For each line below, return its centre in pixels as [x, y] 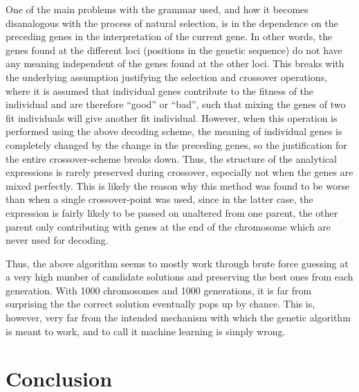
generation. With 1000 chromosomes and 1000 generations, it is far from [159, 290]
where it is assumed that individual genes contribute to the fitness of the [160, 90]
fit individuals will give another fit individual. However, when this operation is [172, 117]
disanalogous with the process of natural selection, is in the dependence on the [172, 23]
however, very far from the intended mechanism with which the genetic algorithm [178, 318]
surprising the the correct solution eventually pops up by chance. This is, [160, 304]
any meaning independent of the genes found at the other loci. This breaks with [175, 63]
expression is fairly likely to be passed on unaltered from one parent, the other [172, 212]
